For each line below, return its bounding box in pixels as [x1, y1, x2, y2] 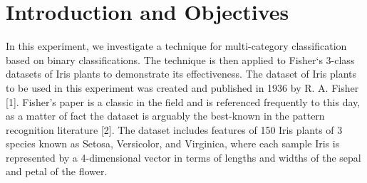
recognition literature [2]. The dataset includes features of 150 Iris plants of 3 [6, 122, 343, 137]
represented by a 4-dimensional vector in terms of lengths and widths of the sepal [6, 150, 361, 164]
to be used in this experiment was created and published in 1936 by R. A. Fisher [6, 80, 359, 95]
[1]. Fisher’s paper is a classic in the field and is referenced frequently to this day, [6, 94, 361, 109]
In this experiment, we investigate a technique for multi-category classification [6, 38, 347, 53]
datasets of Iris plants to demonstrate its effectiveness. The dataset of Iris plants [6, 66, 357, 81]
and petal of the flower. [6, 164, 108, 179]
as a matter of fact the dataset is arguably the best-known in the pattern [6, 108, 325, 123]
